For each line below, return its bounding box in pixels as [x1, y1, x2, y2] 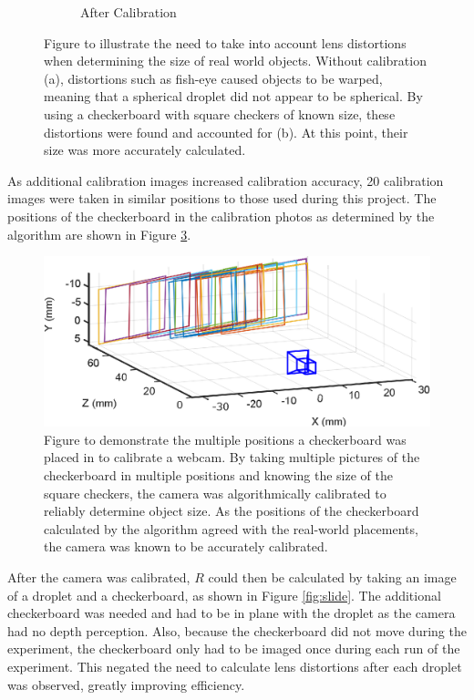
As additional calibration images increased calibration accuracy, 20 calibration [7, 170, 444, 190]
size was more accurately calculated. [44, 140, 246, 160]
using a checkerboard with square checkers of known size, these [44, 104, 396, 123]
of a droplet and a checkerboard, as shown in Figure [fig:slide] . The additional [7, 585, 441, 604]
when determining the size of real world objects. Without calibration [44, 51, 427, 70]
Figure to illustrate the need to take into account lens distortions [44, 33, 407, 52]
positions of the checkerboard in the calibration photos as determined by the [7, 206, 435, 225]
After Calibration [80, 3, 177, 21]
